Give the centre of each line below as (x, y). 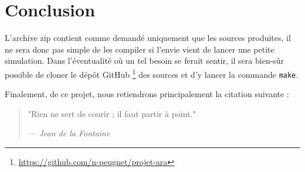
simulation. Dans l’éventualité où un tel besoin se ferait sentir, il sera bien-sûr (145, 61)
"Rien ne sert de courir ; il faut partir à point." (112, 113)
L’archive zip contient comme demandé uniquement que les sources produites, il (148, 38)
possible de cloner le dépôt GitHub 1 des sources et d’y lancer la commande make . (152, 73)
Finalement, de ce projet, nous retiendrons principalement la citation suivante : (147, 94)
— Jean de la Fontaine (69, 133)
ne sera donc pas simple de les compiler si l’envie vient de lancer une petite (140, 49)
